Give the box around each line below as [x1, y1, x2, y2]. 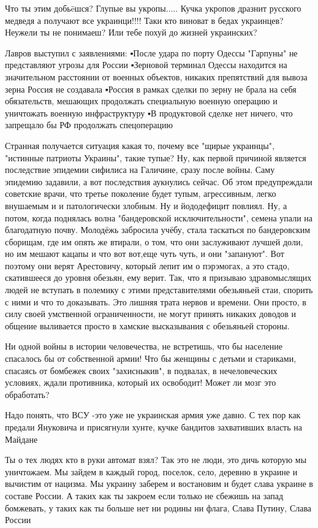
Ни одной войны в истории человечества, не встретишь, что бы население [5, 340, 282, 353]
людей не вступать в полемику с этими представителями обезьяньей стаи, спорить [5, 283, 313, 296]
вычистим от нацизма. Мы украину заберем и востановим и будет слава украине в [5, 477, 313, 490]
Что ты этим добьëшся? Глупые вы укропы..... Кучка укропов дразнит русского [5, 2, 301, 14]
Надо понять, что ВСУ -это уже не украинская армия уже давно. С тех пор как [5, 408, 301, 421]
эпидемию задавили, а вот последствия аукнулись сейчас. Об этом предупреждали [5, 175, 312, 188]
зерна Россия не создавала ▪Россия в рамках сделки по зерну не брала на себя [5, 82, 297, 95]
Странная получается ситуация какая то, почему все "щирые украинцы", [5, 139, 274, 151]
